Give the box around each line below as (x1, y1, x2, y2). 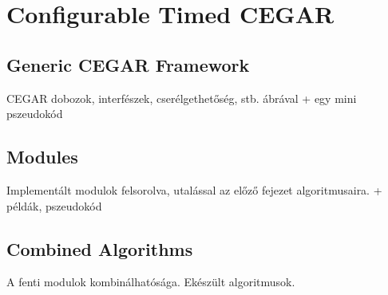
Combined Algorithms (6, 236, 193, 261)
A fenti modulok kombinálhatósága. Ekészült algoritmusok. (6, 273, 295, 290)
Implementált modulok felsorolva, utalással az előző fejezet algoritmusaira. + (6, 181, 382, 198)
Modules (6, 144, 78, 169)
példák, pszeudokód (6, 197, 102, 214)
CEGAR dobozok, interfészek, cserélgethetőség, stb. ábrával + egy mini (6, 89, 357, 106)
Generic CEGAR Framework (6, 52, 250, 77)
